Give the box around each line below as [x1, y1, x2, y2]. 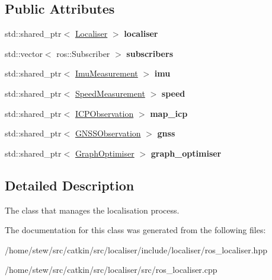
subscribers [126, 47, 173, 59]
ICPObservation [75, 107, 134, 119]
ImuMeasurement [75, 67, 138, 79]
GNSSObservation [75, 127, 141, 139]
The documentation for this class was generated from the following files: [5, 224, 266, 236]
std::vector [5, 47, 43, 59]
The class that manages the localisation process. [5, 203, 180, 216]
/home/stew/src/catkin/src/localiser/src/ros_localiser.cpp [5, 263, 217, 276]
